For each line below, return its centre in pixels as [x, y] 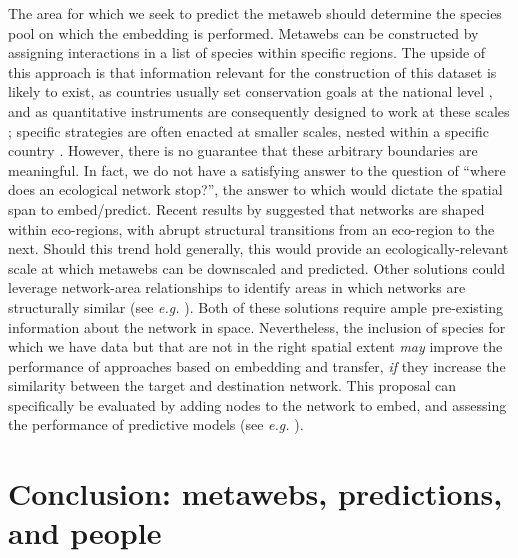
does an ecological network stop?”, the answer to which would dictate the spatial [255, 189]
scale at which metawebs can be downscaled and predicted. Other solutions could [257, 267]
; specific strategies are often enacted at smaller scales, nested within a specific [248, 130]
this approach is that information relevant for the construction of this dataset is [252, 71]
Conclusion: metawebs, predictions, [255, 493]
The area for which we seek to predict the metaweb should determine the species [255, 13]
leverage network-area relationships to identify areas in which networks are [237, 287]
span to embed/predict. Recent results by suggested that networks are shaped [246, 208]
